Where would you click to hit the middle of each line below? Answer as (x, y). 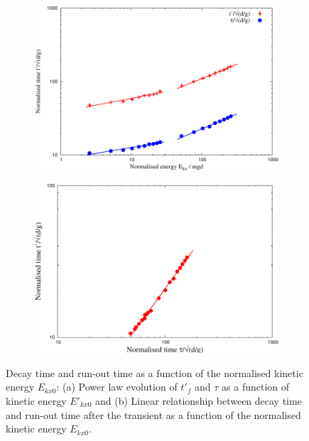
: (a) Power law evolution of (117, 387)
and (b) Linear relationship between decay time (199, 400)
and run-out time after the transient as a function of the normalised (153, 414)
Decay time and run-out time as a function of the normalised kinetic (154, 372)
